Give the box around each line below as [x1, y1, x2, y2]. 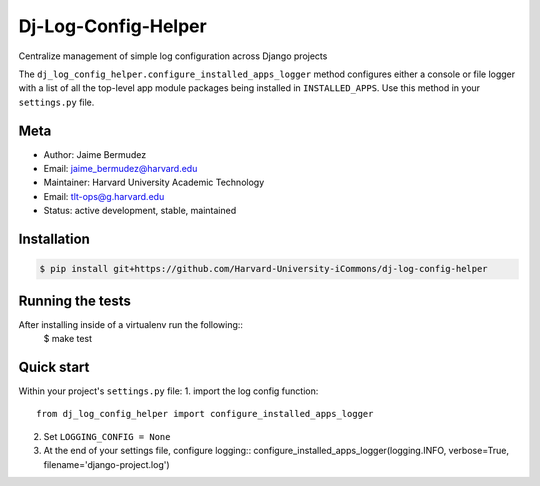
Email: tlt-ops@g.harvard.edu [43, 190, 165, 202]
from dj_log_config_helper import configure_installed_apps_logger [36, 408, 374, 420]
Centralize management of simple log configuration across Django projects [18, 50, 328, 62]
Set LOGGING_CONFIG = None [43, 430, 171, 442]
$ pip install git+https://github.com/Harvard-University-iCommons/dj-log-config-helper [39, 263, 489, 275]
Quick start [18, 358, 90, 375]
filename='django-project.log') [43, 458, 170, 470]
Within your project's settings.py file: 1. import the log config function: [18, 385, 319, 397]
